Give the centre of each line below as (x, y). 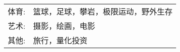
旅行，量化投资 (60, 40)
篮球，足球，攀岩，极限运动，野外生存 (103, 11)
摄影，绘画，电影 (64, 26)
